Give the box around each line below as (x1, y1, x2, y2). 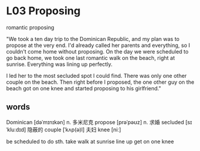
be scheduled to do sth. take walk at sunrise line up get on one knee (6, 138, 174, 145)
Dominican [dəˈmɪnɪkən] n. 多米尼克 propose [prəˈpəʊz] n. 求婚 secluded (6, 118, 184, 125)
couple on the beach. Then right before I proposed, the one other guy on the (6, 78, 195, 86)
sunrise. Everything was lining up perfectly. (6, 61, 113, 68)
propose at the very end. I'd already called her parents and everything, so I (6, 42, 190, 49)
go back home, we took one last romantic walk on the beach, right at (6, 54, 175, 61)
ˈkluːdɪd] (6, 126, 26, 133)
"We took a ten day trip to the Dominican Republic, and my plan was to (6, 35, 180, 42)
